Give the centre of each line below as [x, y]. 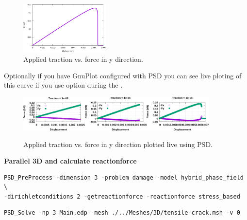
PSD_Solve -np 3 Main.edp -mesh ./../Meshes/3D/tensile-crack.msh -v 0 [122, 213]
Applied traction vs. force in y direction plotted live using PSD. [118, 144]
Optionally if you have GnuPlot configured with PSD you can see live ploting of [123, 75]
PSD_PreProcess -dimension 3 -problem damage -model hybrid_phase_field [124, 177]
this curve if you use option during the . [63, 85]
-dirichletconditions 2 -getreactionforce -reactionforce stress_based [122, 196]
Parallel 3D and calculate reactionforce [70, 161]
